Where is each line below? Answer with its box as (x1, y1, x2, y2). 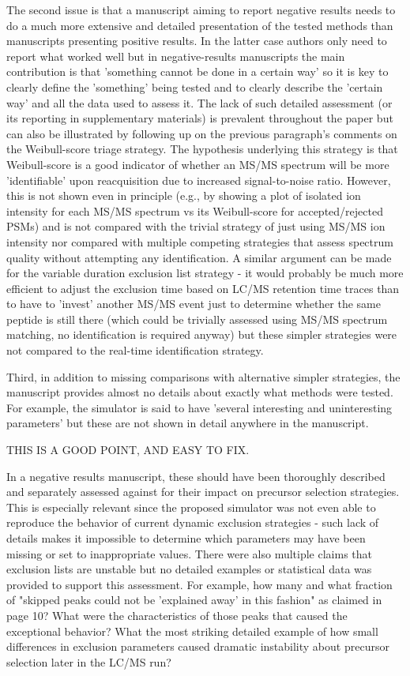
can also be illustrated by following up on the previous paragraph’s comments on (6, 125, 397, 141)
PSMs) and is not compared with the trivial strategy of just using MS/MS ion (6, 218, 386, 235)
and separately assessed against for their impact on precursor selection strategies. (6, 483, 400, 500)
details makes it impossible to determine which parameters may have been (6, 530, 366, 546)
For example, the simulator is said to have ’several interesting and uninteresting (6, 399, 393, 415)
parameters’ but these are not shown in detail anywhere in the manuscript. (6, 415, 369, 431)
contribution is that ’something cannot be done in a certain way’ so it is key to (6, 63, 389, 80)
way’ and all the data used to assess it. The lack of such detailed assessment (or (6, 94, 393, 111)
